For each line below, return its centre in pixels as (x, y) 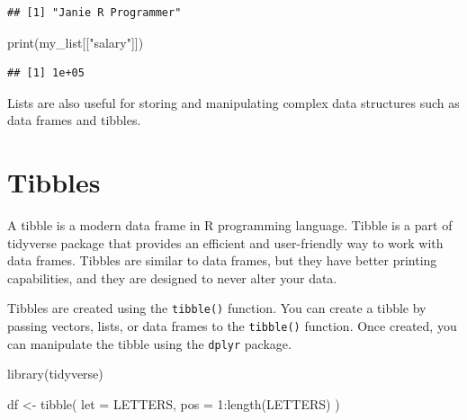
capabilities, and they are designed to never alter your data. (172, 277)
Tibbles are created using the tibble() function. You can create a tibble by (217, 308)
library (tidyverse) (55, 374)
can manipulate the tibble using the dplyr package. (149, 343)
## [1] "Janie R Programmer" (94, 13)
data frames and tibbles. (74, 120)
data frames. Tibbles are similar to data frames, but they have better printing (222, 260)
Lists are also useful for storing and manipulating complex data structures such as (233, 102)
